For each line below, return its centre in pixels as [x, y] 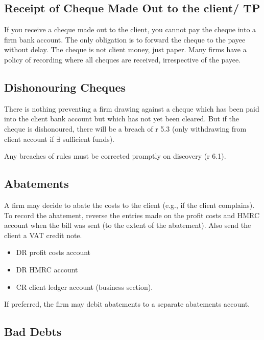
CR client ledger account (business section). [85, 286]
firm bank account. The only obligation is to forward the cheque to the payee [125, 39]
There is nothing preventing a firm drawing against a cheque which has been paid [132, 108]
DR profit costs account [53, 252]
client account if [29, 139]
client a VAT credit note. [43, 235]
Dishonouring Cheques [65, 87]
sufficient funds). [89, 139]
